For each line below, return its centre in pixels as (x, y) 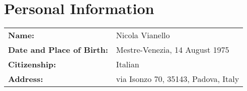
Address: (26, 79)
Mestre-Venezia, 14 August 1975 (173, 50)
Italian (128, 64)
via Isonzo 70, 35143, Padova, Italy (178, 79)
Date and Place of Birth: (58, 50)
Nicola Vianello (143, 35)
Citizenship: (32, 64)
